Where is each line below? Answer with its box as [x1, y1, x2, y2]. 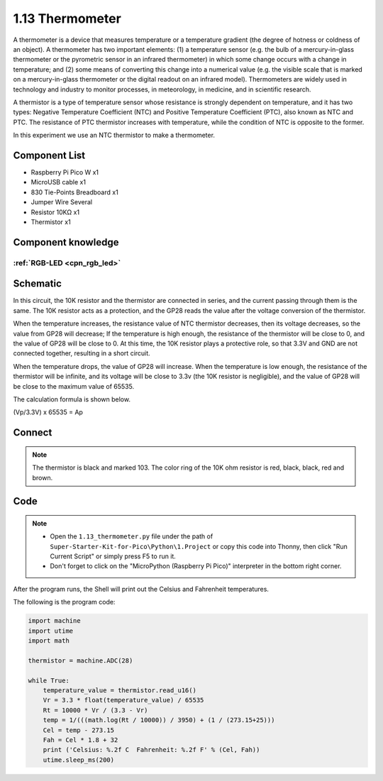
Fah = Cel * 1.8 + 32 [43, 736, 118, 744]
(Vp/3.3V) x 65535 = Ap [13, 408, 83, 416]
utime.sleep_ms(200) [43, 755, 115, 764]
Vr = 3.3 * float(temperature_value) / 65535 [43, 696, 204, 704]
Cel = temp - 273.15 [43, 726, 115, 734]
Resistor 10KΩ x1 [30, 208, 80, 216]
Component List [13, 149, 86, 161]
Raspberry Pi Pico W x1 [30, 167, 99, 177]
